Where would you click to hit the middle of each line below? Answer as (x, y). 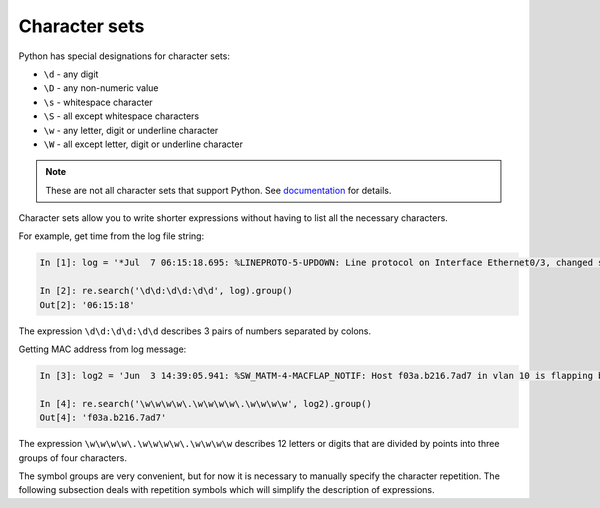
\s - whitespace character (98, 102)
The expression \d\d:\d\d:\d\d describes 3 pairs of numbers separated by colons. (195, 331)
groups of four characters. (72, 457)
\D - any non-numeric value (101, 88)
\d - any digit (71, 74)
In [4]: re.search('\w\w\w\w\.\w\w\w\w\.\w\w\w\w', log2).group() (205, 403)
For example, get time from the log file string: (111, 236)
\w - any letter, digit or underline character (131, 130)
